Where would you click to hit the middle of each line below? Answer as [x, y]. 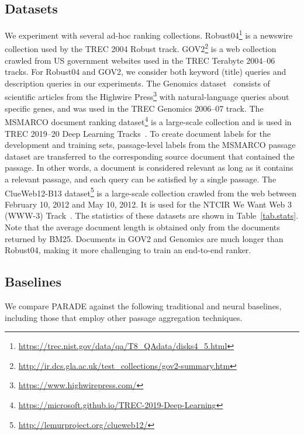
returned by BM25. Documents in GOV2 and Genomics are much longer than [144, 238]
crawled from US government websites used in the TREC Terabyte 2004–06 [140, 60]
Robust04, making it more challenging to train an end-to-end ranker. [128, 250]
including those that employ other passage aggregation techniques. [124, 317]
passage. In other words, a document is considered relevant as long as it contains [149, 168]
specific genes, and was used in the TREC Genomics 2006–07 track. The [134, 108]
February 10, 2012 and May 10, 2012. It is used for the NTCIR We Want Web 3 [148, 204]
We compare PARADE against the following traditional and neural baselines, [143, 305]
